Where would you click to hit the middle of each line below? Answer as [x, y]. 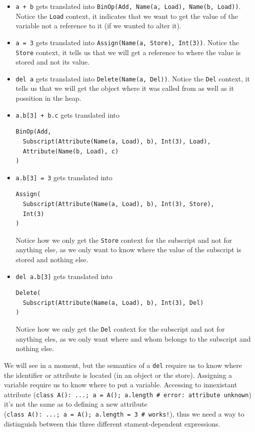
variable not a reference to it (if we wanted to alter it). [99, 26]
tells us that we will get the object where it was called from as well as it [125, 88]
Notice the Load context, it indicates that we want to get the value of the [127, 16]
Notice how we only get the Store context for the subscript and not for [124, 240]
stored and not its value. [52, 62]
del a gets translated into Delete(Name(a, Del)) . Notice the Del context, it [133, 78]
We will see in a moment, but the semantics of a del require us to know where [123, 365]
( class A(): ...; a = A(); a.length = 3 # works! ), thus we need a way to [124, 413]
